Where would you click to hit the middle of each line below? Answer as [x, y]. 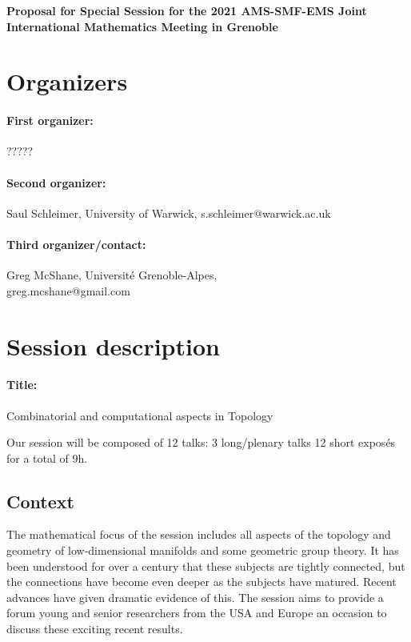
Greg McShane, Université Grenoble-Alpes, [112, 275]
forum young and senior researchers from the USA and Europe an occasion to [197, 613]
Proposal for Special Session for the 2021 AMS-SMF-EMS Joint [187, 10]
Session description [113, 345]
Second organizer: [56, 182]
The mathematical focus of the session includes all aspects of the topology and [199, 534]
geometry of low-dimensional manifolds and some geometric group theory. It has [203, 550]
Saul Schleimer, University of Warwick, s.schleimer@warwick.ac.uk [169, 213]
